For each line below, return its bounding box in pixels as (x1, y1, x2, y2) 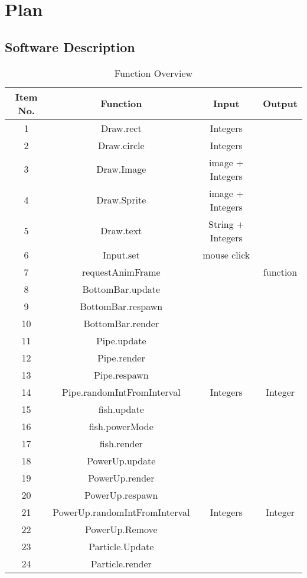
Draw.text (100, 224, 142, 238)
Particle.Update (89, 539, 154, 553)
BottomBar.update (82, 282, 161, 296)
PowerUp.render (88, 470, 155, 485)
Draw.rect (100, 121, 142, 135)
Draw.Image (96, 162, 146, 176)
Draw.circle (98, 138, 145, 152)
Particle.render (90, 556, 152, 570)
